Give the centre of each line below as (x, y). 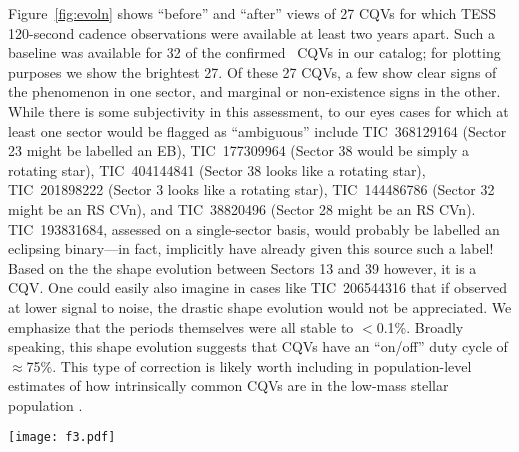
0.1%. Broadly (420, 326)
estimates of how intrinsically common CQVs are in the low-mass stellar (228, 385)
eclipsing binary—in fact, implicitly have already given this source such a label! (251, 248)
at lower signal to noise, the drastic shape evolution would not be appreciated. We (260, 306)
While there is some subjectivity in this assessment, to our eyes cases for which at (258, 110)
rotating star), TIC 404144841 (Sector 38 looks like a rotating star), (217, 169)
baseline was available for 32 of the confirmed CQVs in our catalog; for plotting (254, 52)
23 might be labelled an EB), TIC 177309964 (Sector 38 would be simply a (238, 150)
